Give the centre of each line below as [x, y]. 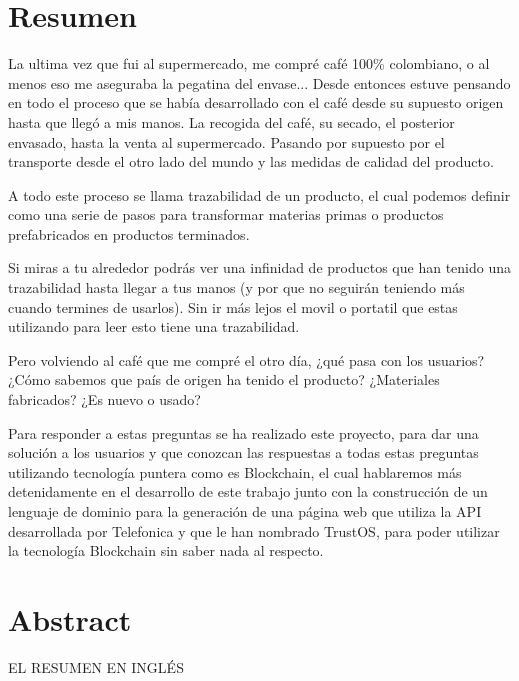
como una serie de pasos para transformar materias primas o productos [226, 214]
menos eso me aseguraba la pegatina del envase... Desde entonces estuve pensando [259, 82]
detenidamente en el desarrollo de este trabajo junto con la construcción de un [248, 491]
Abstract [70, 618]
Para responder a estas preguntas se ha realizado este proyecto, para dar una [243, 432]
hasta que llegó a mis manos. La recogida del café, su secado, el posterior [231, 121]
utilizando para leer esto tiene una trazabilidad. [154, 326]
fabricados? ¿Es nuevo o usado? [104, 399]
